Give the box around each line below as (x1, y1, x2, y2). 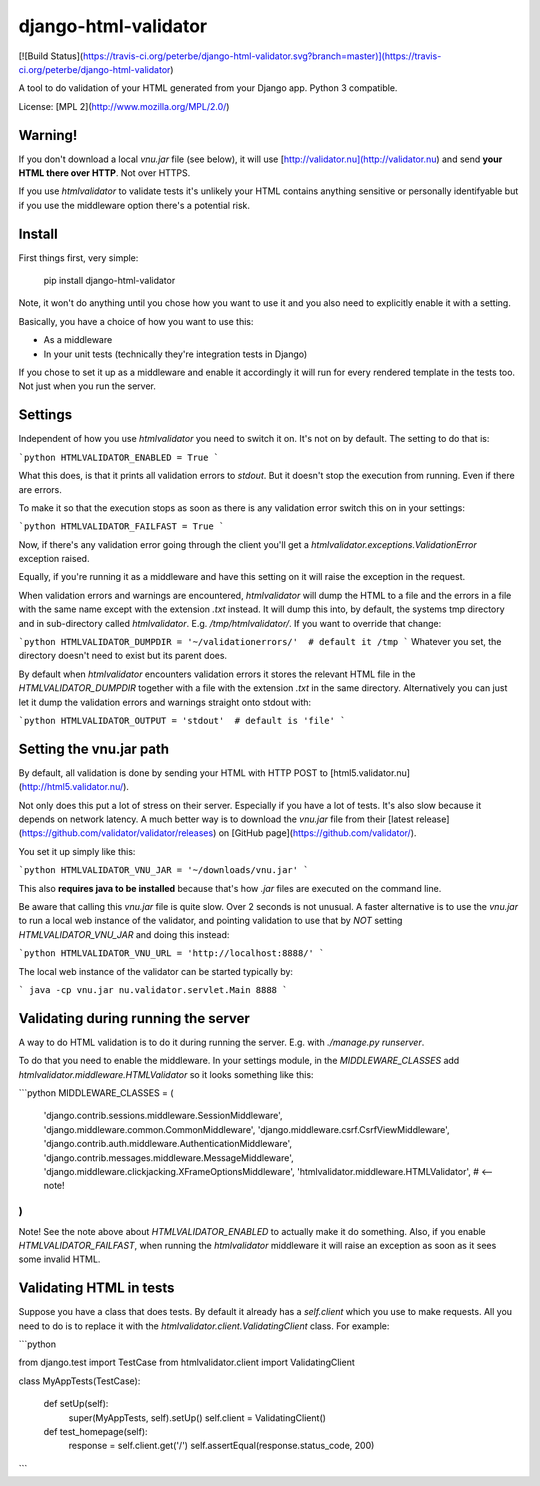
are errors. (18, 483, 62, 495)
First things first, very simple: (18, 251, 139, 264)
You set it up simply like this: (18, 845, 136, 857)
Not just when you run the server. (18, 380, 157, 392)
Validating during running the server (18, 1010, 250, 1027)
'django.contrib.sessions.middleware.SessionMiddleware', (43, 1110, 284, 1122)
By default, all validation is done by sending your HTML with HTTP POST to (18, 766, 329, 779)
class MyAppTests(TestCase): (18, 1375, 141, 1387)
